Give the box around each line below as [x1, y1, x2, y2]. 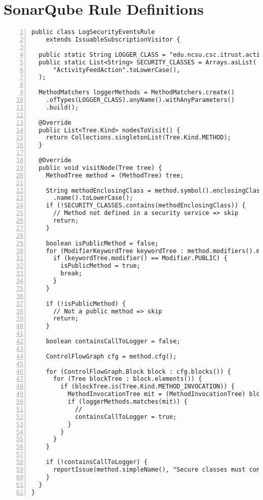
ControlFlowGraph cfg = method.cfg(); [46, 352, 177, 360]
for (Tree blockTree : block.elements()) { [53, 375, 202, 383]
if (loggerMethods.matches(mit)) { [67, 398, 187, 405]
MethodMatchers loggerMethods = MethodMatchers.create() [39, 89, 235, 96]
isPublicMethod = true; [60, 262, 140, 270]
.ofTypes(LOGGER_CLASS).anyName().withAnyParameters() [46, 96, 235, 103]
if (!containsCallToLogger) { [46, 458, 148, 466]
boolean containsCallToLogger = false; [46, 338, 180, 345]
